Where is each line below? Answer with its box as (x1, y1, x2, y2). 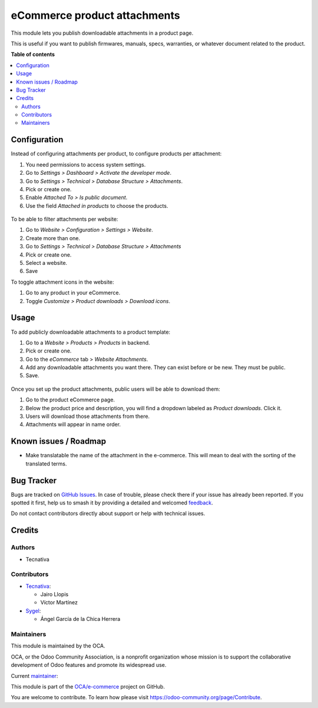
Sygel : (25, 607, 41, 614)
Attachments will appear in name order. (25, 421, 121, 428)
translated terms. (25, 460, 67, 467)
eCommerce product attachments (11, 9, 180, 22)
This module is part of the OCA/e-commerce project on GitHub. (11, 683, 165, 690)
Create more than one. (25, 234, 81, 241)
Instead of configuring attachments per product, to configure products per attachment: (11, 150, 222, 157)
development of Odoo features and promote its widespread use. (11, 662, 167, 669)
